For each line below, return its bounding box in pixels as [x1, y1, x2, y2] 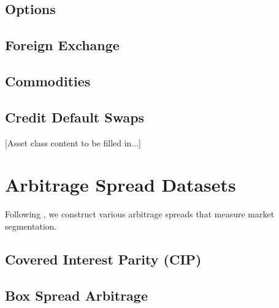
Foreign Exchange [5, 36, 120, 54]
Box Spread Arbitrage [5, 285, 148, 304]
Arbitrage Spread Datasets [5, 172, 236, 197]
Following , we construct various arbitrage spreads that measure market [5, 208, 275, 220]
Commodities [5, 71, 91, 90]
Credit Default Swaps [5, 107, 145, 126]
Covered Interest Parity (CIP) [5, 249, 202, 268]
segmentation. [5, 219, 57, 232]
